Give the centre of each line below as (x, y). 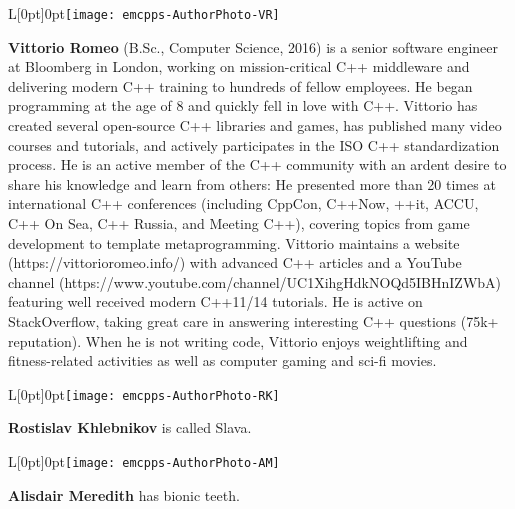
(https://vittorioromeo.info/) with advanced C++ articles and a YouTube (235, 262)
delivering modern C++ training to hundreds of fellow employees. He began (240, 85)
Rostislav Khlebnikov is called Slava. (130, 427)
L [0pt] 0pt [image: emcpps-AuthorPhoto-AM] (144, 461)
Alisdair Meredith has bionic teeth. (124, 494)
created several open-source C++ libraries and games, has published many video (255, 125)
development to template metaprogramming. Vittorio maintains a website (234, 242)
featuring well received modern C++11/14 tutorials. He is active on (215, 301)
